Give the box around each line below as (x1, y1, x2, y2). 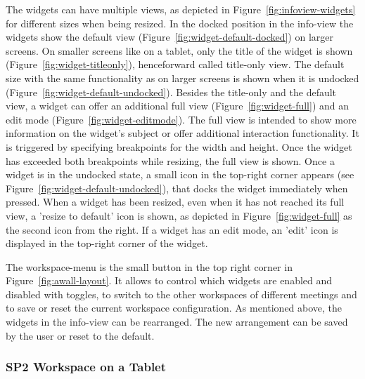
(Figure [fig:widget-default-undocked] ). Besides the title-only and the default (6, 84, 337, 99)
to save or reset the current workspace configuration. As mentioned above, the (6, 300, 342, 315)
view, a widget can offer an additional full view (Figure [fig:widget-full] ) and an (6, 98, 350, 113)
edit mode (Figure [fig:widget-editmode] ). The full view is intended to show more (6, 112, 357, 126)
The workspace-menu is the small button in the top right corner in (6, 259, 293, 274)
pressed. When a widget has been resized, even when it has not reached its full (6, 194, 345, 209)
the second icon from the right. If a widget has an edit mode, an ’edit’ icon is (6, 222, 338, 237)
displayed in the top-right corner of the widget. (6, 236, 208, 251)
